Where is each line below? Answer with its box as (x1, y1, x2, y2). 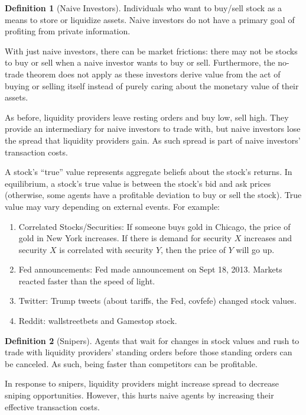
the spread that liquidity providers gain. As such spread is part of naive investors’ (5, 134, 301, 146)
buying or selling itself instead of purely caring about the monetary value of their (5, 79, 299, 92)
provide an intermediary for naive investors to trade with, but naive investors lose (5, 122, 301, 135)
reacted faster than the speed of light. (18, 274, 155, 287)
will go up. (236, 243, 275, 255)
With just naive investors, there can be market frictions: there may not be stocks (5, 44, 298, 57)
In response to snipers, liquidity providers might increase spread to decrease (5, 377, 279, 390)
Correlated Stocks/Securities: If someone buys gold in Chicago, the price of (18, 220, 291, 232)
